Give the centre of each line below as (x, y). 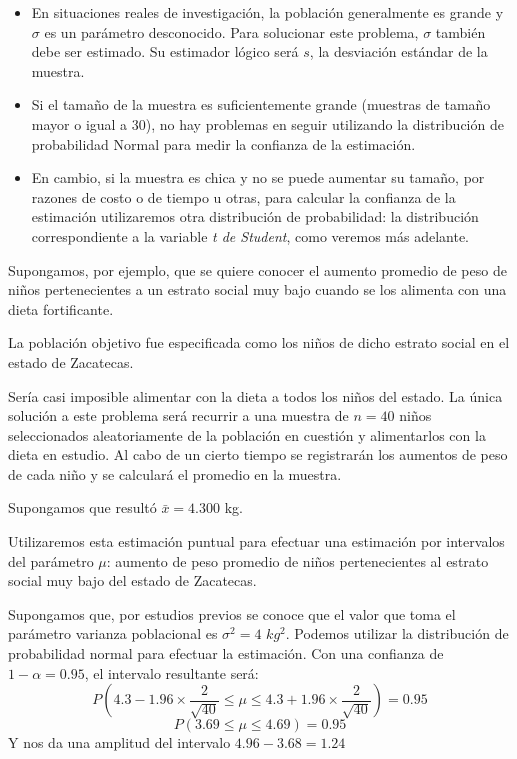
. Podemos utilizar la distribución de (397, 633)
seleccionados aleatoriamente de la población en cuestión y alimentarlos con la (247, 434)
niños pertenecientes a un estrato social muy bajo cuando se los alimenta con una (257, 289)
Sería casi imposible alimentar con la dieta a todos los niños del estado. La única (255, 395)
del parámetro (51, 560)
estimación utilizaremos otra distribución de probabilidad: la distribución (255, 216)
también (460, 31)
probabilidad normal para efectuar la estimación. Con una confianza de (226, 653)
